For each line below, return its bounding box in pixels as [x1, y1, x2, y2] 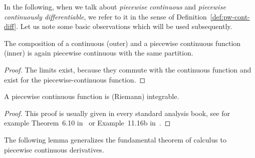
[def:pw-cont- [210, 11, 250, 21]
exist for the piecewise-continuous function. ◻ [4, 74, 146, 84]
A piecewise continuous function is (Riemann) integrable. [4, 91, 179, 101]
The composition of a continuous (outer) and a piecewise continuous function [4, 37, 241, 48]
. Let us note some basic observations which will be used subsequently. [16, 21, 232, 31]
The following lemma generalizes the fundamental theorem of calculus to [4, 134, 226, 144]
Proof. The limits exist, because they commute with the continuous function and [4, 64, 251, 74]
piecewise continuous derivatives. [4, 144, 104, 154]
